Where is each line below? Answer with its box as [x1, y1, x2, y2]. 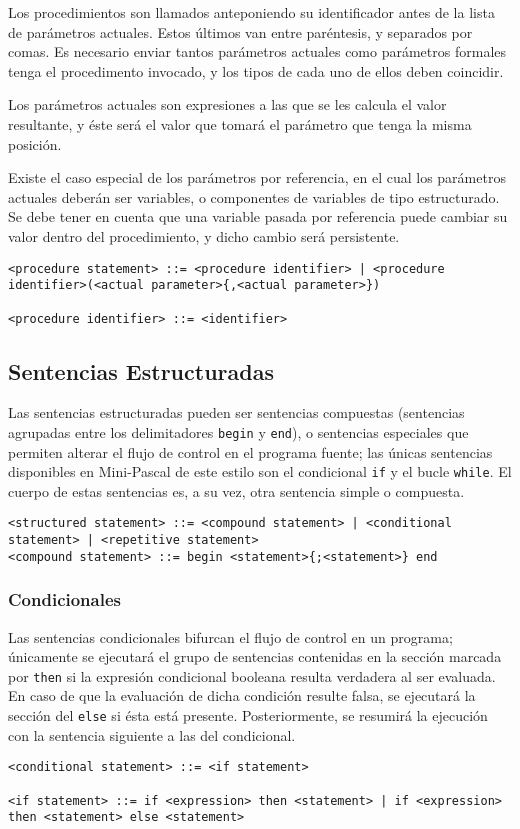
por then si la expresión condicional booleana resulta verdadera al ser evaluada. [8, 665, 496, 686]
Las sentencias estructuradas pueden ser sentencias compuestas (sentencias [8, 402, 465, 423]
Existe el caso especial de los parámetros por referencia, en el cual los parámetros [8, 167, 506, 188]
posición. [8, 133, 62, 154]
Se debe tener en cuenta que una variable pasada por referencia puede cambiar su [8, 206, 508, 227]
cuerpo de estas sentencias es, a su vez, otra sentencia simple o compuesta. [8, 480, 465, 501]
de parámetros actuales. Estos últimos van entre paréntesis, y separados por [8, 21, 473, 42]
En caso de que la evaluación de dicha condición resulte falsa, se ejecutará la [8, 685, 476, 706]
